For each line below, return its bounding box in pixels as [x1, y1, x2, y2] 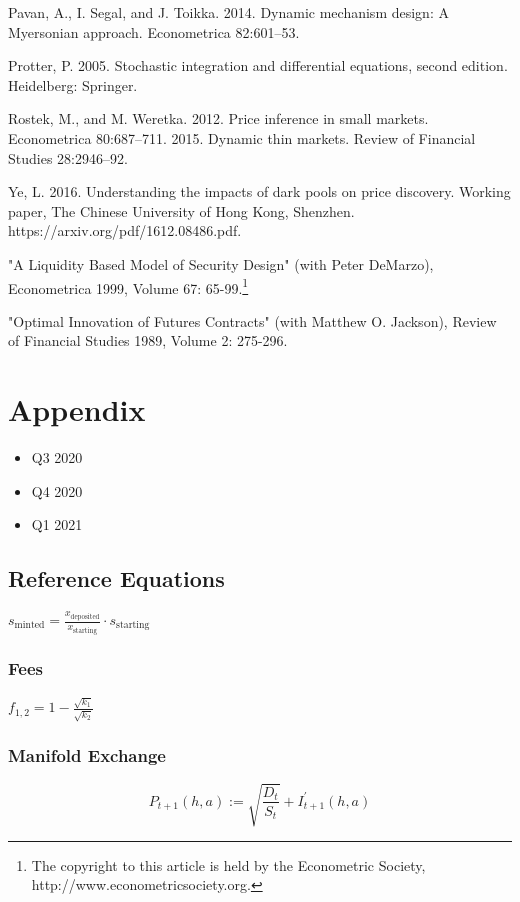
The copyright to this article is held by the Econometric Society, [31, 854, 426, 875]
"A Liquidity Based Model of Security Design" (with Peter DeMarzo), [8, 253, 434, 274]
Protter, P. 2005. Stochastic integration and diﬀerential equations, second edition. [8, 55, 508, 76]
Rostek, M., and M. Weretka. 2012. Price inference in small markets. [8, 108, 429, 129]
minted [14, 620, 45, 631]
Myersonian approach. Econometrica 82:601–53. [8, 21, 300, 42]
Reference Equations [8, 563, 225, 594]
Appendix [8, 389, 146, 430]
